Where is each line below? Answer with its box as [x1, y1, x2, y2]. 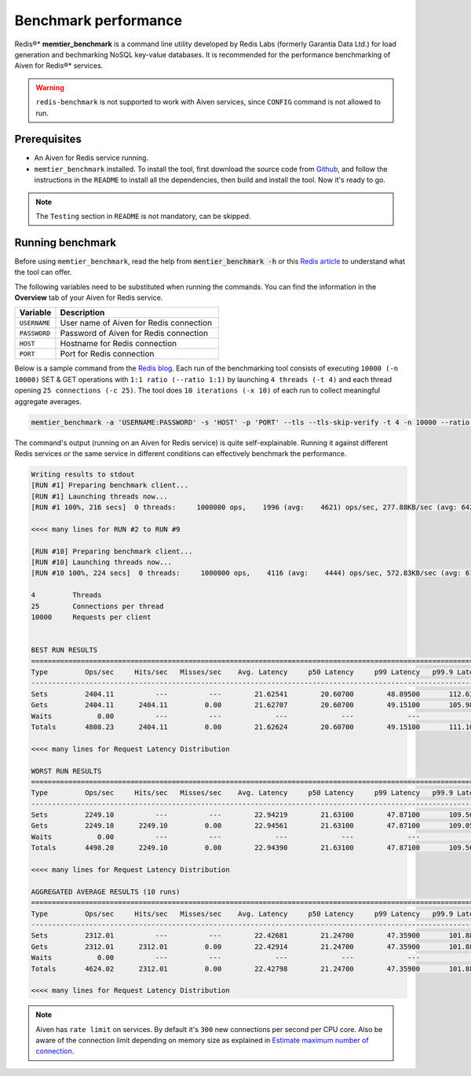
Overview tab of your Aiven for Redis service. [14, 293, 163, 302]
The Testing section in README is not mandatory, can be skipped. [35, 211, 251, 221]
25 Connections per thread [31, 601, 164, 611]
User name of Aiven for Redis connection [60, 318, 212, 329]
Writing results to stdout [31, 469, 135, 479]
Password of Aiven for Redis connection [60, 328, 209, 339]
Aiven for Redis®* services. [14, 61, 104, 71]
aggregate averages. [14, 396, 82, 406]
